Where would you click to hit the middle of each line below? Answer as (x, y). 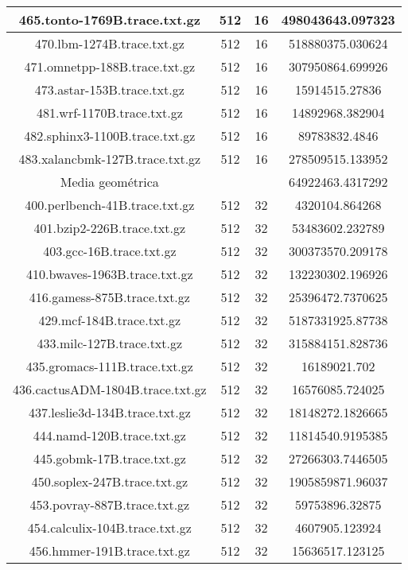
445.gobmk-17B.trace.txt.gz (109, 458)
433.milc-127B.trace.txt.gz (110, 343)
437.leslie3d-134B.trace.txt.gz (109, 412)
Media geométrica (109, 182)
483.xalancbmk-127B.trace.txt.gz (110, 159)
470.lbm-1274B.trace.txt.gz (109, 43)
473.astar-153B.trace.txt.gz (109, 89)
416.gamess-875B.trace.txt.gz (109, 297)
